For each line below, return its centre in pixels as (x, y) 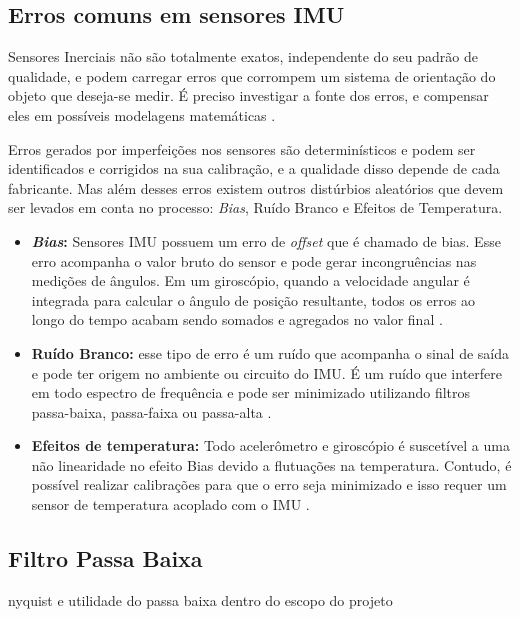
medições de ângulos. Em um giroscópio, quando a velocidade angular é (250, 280)
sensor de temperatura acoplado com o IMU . (170, 504)
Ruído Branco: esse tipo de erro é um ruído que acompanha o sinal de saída (270, 352)
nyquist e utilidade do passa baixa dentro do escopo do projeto (200, 599)
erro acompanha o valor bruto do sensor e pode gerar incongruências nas (254, 260)
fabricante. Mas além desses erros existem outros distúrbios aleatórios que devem (256, 187)
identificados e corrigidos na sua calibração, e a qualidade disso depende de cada (254, 168)
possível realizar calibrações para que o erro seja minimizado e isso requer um (269, 484)
